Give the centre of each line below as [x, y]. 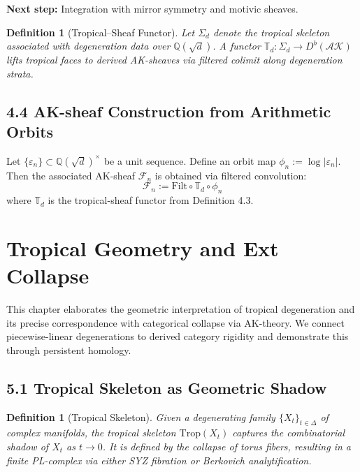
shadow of [28, 447]
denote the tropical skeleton [271, 32]
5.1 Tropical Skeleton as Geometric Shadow [167, 387]
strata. [20, 73]
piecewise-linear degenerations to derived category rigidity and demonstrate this [178, 336]
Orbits [30, 132]
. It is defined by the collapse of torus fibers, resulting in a [226, 447]
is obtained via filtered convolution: [231, 175]
